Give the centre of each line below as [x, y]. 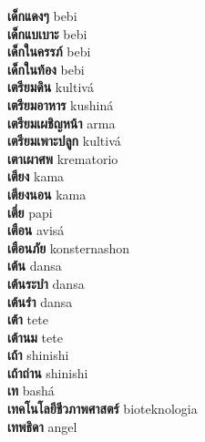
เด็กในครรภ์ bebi [49, 51]
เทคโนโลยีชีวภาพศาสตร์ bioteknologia [102, 409]
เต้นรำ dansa [40, 301]
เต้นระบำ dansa [46, 283]
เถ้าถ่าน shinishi [48, 372]
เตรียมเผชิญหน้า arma [61, 123]
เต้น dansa [35, 266]
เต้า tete [28, 319]
